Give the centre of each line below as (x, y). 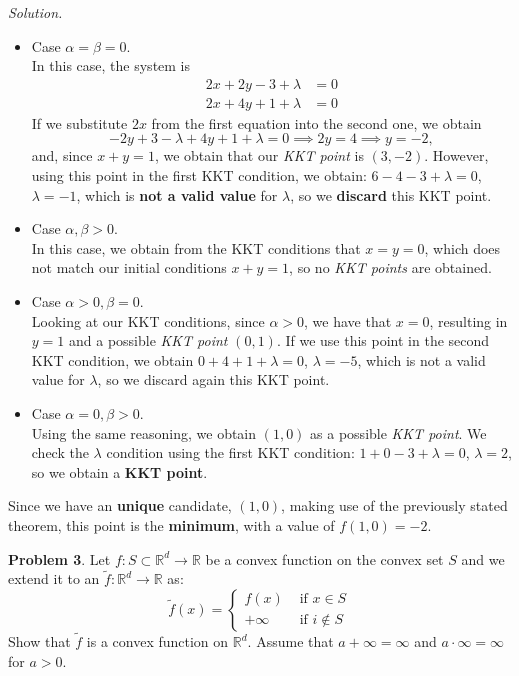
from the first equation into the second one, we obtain (316, 122)
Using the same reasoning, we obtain (144, 432)
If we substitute (79, 122)
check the (60, 452)
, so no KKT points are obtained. (390, 267)
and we (483, 558)
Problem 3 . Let (59, 558)
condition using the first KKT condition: (230, 452)
